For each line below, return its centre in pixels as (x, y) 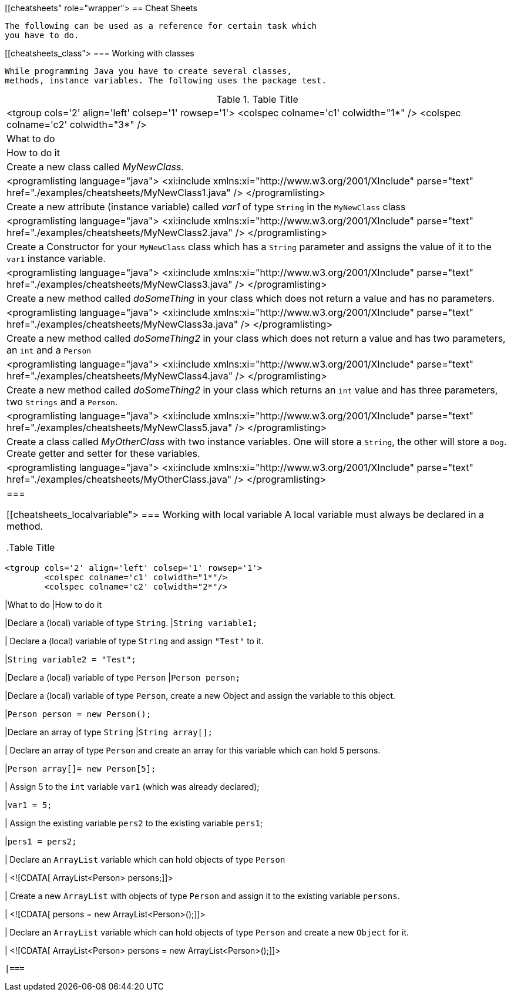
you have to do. (42, 35)
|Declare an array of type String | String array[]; (109, 732)
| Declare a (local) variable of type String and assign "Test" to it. (134, 641)
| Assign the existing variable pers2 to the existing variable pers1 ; (134, 823)
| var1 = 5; (28, 805)
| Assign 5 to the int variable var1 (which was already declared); (132, 787)
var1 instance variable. (56, 258)
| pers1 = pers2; (41, 841)
